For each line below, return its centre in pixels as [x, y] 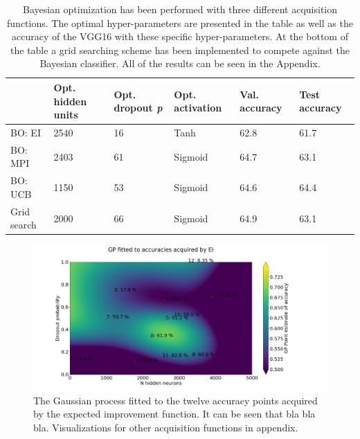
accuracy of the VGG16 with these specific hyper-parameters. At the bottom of [180, 36]
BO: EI [26, 132]
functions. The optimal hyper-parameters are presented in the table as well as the [180, 23]
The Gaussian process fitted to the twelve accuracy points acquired [175, 400]
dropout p [138, 108]
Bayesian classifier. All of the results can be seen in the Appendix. [180, 63]
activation [198, 108]
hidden [70, 101]
